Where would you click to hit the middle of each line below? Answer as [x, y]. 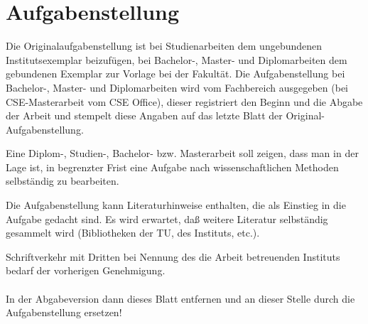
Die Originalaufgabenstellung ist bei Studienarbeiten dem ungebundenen [164, 46]
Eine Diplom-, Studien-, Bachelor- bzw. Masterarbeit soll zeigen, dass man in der [182, 153]
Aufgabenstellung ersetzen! [64, 312]
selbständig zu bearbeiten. [63, 181]
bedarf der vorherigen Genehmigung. [86, 270]
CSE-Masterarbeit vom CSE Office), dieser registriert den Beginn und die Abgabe [184, 101]
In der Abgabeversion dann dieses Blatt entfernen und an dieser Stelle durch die [180, 298]
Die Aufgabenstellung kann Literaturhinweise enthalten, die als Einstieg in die [176, 205]
